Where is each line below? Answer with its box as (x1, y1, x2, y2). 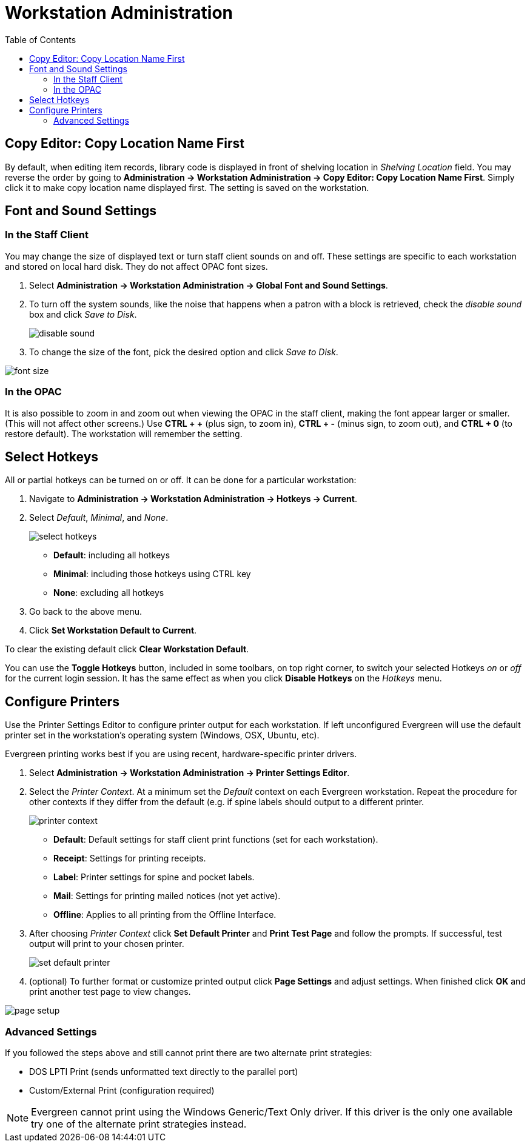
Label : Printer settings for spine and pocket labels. (53, 872, 255, 883)
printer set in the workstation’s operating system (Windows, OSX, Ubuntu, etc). (5, 730, 320, 741)
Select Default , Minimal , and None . (29, 512, 169, 523)
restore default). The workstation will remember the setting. (5, 428, 243, 439)
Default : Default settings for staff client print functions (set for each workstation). (53, 834, 378, 845)
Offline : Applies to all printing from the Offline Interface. (53, 909, 277, 920)
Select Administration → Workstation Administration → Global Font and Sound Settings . (29, 279, 388, 290)
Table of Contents (5, 34, 76, 45)
